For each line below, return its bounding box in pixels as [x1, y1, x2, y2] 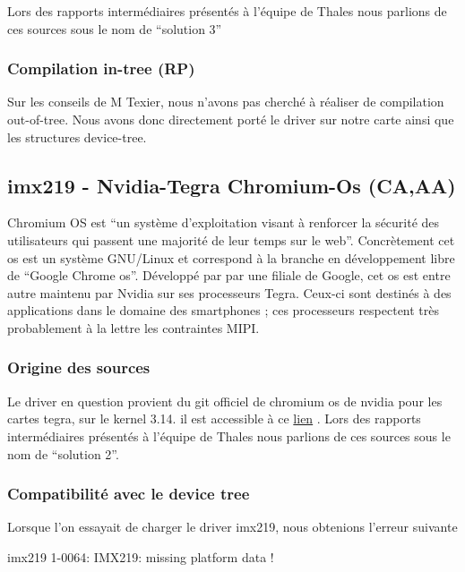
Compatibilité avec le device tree [7, 482, 250, 505]
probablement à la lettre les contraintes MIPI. [7, 318, 260, 337]
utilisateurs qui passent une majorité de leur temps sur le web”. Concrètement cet [7, 230, 455, 249]
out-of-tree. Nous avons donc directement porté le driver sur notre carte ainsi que [7, 110, 454, 128]
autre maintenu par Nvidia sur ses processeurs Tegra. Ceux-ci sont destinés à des [7, 283, 452, 302]
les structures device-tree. [7, 127, 147, 146]
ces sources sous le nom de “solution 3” [7, 19, 222, 38]
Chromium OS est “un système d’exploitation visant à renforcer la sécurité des [7, 213, 440, 232]
